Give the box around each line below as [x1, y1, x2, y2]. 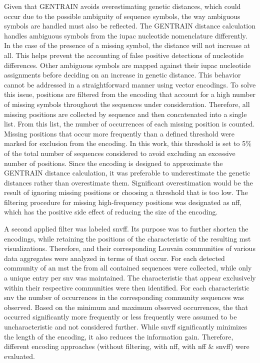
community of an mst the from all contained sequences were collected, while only [4, 262, 252, 273]
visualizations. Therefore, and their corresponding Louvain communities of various [4, 243, 255, 253]
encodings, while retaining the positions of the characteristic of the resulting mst [4, 233, 251, 243]
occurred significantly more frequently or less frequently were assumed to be [4, 311, 237, 322]
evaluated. [4, 350, 35, 361]
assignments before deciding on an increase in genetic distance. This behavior [4, 69, 241, 80]
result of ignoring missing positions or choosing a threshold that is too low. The [4, 187, 248, 197]
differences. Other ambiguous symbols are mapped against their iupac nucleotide [4, 59, 251, 70]
